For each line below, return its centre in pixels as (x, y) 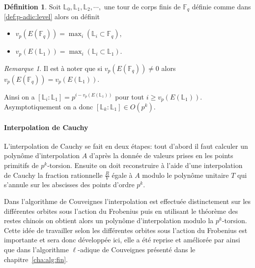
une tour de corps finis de (142, 6)
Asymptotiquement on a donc (49, 106)
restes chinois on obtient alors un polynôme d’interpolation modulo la (109, 220)
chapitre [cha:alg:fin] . (36, 259)
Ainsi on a (19, 96)
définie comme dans (221, 6)
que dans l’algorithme (36, 249)
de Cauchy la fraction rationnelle (53, 175)
